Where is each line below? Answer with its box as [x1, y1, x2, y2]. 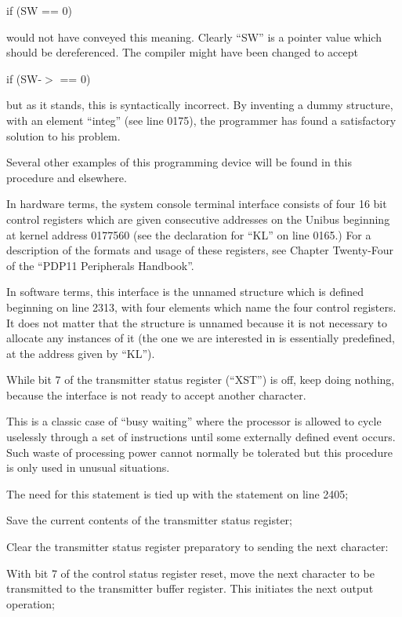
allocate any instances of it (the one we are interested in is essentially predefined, [6, 330, 395, 346]
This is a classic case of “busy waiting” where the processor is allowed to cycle [6, 413, 382, 429]
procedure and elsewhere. [6, 169, 127, 185]
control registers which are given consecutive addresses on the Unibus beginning [6, 210, 390, 227]
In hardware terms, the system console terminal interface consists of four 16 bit [6, 195, 387, 212]
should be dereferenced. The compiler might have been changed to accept [6, 44, 358, 60]
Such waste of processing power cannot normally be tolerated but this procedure [6, 444, 393, 460]
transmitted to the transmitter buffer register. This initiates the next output [6, 580, 374, 597]
